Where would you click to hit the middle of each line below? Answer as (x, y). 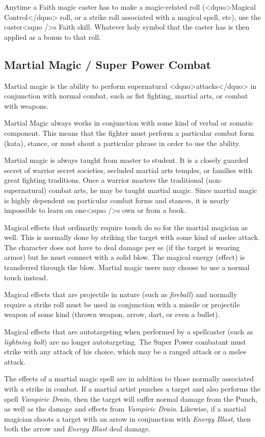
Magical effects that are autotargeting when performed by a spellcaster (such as (129, 332)
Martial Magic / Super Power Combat (108, 64)
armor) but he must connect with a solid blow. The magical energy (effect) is (125, 257)
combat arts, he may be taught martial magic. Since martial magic (153, 190)
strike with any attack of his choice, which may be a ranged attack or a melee (125, 351)
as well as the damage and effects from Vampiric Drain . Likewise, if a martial (125, 409)
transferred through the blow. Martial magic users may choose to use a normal (127, 267)
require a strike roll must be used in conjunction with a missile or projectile (122, 304)
